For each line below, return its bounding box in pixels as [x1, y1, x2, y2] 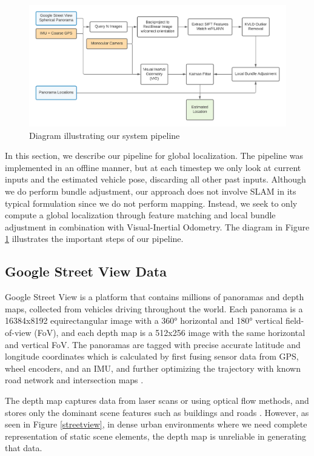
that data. [5, 441, 42, 454]
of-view [5, 326, 32, 338]
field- [285, 314, 304, 327]
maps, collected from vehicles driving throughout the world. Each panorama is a [5, 302, 303, 315]
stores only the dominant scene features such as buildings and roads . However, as [5, 406, 309, 418]
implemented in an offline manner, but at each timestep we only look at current [5, 161, 301, 173]
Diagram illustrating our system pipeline [29, 129, 180, 141]
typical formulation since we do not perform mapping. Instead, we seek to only [5, 196, 298, 209]
